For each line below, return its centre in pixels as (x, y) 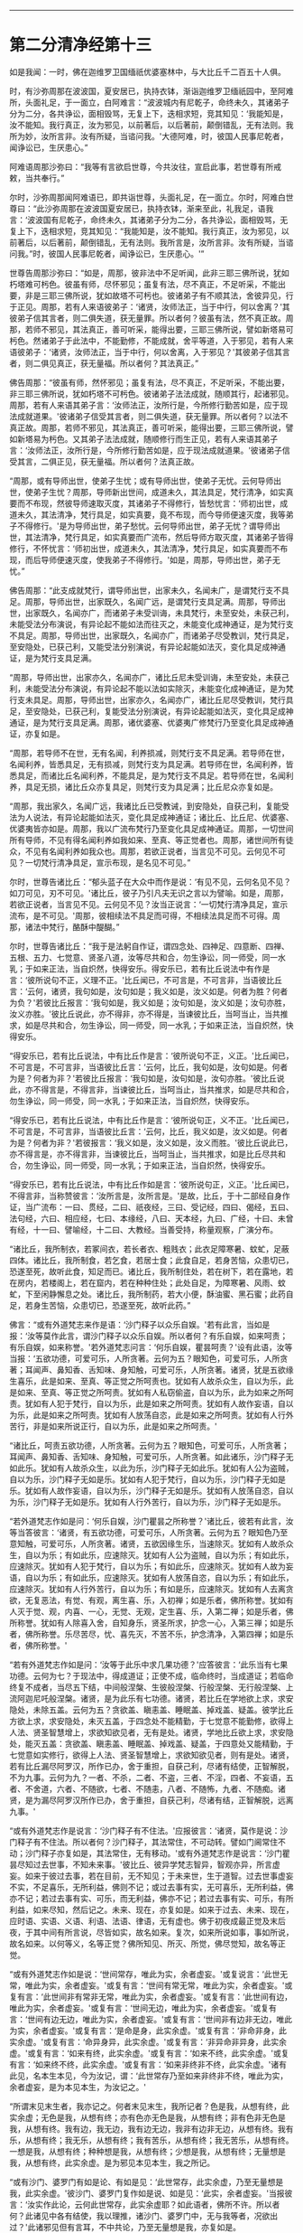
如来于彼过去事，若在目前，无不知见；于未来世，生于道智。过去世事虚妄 (159, 1875)
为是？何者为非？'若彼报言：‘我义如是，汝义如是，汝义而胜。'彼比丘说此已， (151, 1142)
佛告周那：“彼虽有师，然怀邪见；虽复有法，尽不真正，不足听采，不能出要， (150, 382)
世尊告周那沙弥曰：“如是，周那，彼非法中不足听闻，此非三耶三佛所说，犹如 (150, 273)
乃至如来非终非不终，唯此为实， (229, 2076)
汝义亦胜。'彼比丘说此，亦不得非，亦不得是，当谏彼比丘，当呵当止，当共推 (149, 1014)
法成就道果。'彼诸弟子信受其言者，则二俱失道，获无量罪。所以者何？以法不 (149, 416)
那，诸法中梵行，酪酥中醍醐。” (64, 926)
